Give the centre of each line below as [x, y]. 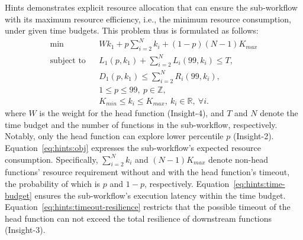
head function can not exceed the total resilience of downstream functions [138, 218]
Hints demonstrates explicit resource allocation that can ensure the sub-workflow [151, 7]
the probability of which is [53, 184]
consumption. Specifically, [51, 159]
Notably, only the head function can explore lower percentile [114, 136]
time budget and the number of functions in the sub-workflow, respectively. [141, 124]
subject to [68, 60]
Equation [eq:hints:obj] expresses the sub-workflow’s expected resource [133, 148]
